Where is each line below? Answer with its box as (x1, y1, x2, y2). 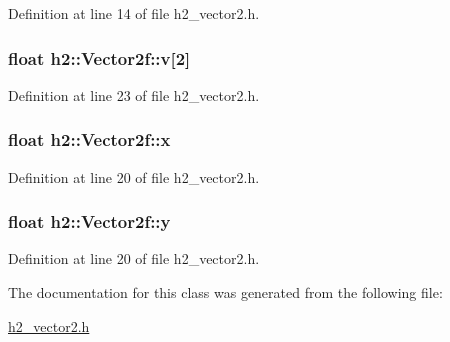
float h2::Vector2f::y (8, 209, 171, 234)
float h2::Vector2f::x (8, 127, 171, 152)
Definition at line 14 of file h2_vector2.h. (8, 3, 260, 23)
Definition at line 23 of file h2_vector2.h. (8, 84, 260, 105)
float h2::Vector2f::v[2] (8, 45, 191, 70)
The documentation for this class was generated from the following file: (8, 282, 443, 303)
